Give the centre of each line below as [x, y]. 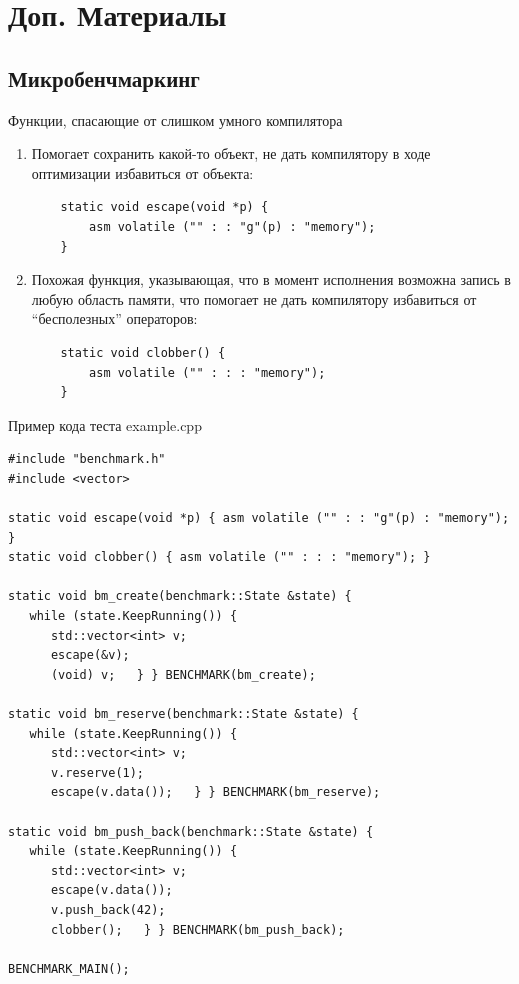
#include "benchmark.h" [87, 459]
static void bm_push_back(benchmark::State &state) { [191, 831]
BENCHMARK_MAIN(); [69, 968]
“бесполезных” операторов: [114, 318]
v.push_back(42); [108, 909]
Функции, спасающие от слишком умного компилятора [175, 119]
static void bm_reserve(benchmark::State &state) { [183, 714]
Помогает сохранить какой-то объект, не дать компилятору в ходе [231, 153]
